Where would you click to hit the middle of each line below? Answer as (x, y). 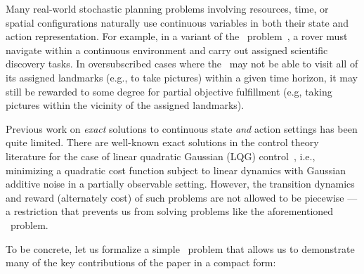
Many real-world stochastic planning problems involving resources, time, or (167, 8)
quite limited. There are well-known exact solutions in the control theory (162, 142)
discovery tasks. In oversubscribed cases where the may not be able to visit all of (182, 64)
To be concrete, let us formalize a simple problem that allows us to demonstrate (180, 248)
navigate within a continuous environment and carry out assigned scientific (167, 50)
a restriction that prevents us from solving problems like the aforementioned (170, 211)
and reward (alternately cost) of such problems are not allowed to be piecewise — (182, 197)
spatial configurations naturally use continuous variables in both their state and (177, 22)
